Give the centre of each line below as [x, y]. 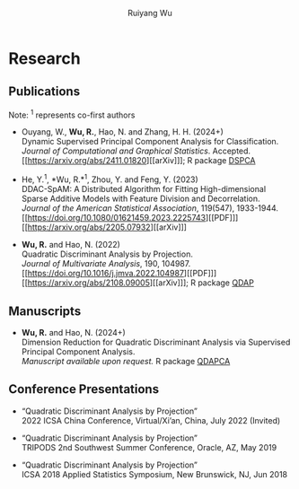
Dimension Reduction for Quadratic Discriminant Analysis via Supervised [156, 342]
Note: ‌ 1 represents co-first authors [72, 114]
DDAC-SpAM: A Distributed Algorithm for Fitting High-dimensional [144, 189]
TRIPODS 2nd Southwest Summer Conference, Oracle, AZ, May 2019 [149, 447]
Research [45, 58]
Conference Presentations [84, 389]
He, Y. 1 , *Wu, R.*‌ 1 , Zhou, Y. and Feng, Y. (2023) [110, 179]
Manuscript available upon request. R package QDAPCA [126, 361]
